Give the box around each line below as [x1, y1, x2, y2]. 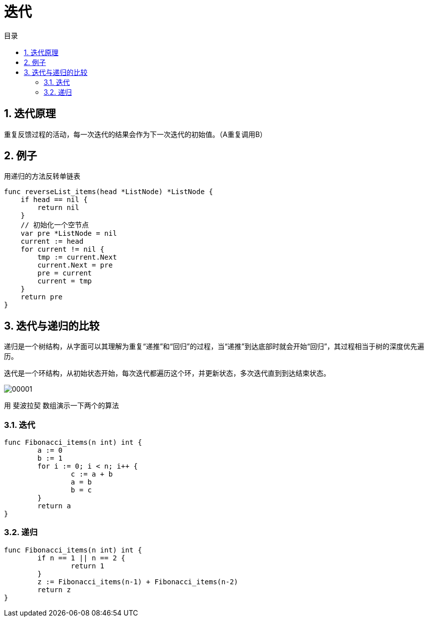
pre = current [37, 269, 92, 277]
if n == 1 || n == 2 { [37, 553, 125, 562]
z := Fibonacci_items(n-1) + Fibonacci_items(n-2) [37, 577, 239, 586]
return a [37, 502, 71, 510]
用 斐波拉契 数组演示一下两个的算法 [4, 401, 119, 410]
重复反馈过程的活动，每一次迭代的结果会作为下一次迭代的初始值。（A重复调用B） [4, 130, 267, 138]
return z [37, 585, 71, 594]
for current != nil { [20, 245, 105, 254]
